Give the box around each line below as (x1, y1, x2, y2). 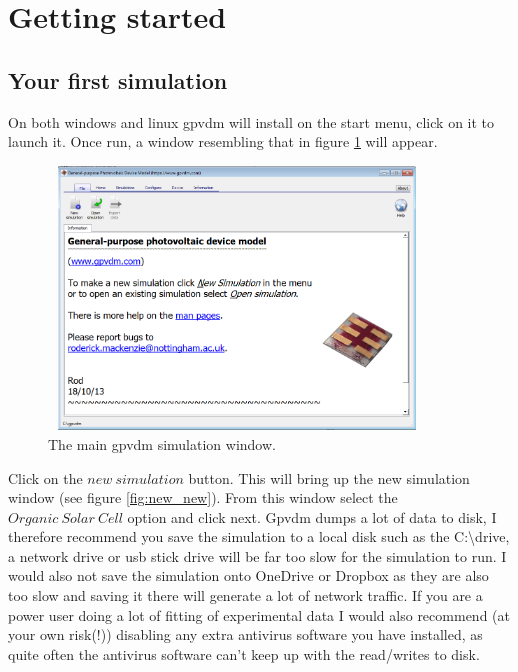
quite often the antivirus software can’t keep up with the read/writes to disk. (8, 643, 480, 664)
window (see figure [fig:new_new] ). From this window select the (8, 487, 398, 508)
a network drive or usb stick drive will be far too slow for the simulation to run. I (8, 545, 507, 566)
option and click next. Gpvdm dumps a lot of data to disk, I (127, 506, 497, 527)
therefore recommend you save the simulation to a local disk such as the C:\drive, (8, 526, 510, 547)
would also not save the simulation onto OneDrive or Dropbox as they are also (8, 565, 489, 586)
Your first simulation (8, 64, 228, 95)
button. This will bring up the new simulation (188, 467, 470, 488)
